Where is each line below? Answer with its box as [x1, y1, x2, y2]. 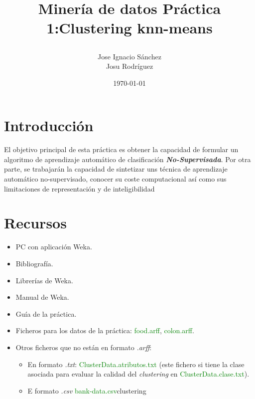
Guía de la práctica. [15, 308, 77, 319]
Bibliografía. [15, 258, 53, 268]
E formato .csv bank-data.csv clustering [27, 385, 146, 396]
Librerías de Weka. [15, 275, 73, 285]
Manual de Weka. [15, 292, 69, 302]
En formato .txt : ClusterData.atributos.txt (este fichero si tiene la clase [27, 359, 245, 369]
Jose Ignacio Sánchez [98, 51, 161, 61]
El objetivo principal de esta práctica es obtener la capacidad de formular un [4, 144, 239, 155]
